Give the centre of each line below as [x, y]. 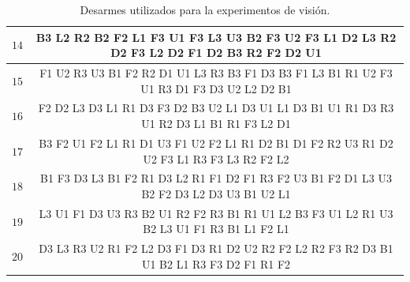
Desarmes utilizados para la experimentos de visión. [205, 9]
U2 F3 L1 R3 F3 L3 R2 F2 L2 [216, 158]
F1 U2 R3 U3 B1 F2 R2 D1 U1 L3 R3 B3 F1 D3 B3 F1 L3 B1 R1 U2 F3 [216, 73]
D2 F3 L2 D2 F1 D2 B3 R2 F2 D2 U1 [216, 53]
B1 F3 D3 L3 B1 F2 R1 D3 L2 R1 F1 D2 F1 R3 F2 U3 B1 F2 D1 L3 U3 [216, 178]
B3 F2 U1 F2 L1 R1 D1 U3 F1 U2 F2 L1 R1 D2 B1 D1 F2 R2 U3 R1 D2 [216, 143]
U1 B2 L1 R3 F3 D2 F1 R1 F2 [216, 263]
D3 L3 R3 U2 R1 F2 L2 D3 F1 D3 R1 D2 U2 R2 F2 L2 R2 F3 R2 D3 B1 [216, 248]
